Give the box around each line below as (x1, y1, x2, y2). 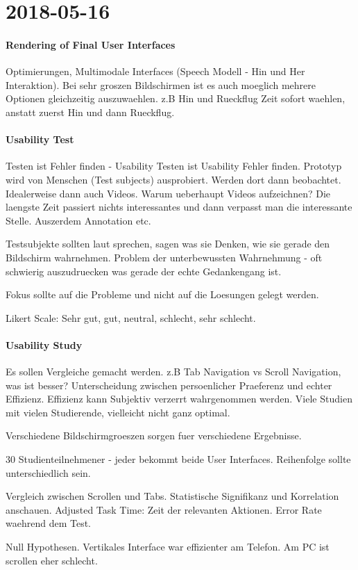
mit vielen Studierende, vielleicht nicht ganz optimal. (6, 405, 230, 419)
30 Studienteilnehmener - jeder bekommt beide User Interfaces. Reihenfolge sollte (6, 452, 351, 466)
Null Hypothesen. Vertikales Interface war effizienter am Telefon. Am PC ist (6, 539, 330, 554)
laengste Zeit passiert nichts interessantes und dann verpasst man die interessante (6, 199, 352, 214)
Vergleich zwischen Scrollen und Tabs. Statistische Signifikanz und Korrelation (6, 489, 339, 503)
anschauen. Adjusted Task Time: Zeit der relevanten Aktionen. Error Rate (6, 502, 322, 516)
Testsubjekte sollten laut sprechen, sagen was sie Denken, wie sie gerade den (6, 236, 330, 251)
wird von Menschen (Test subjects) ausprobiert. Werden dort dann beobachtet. (6, 172, 341, 186)
